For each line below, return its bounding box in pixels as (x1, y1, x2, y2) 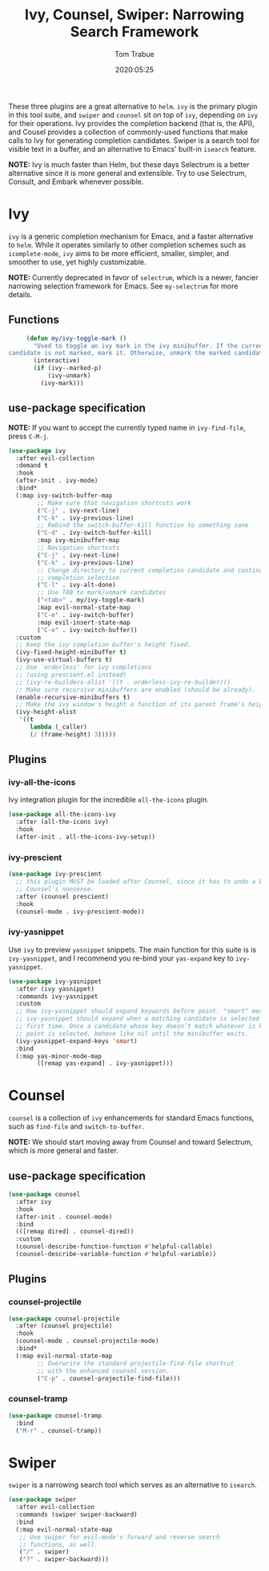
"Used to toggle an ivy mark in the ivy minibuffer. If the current (33, 341, 267, 350)
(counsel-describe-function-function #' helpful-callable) (15, 1243, 214, 1251)
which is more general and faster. (8, 1146, 118, 1156)
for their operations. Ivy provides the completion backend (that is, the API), (8, 118, 255, 128)
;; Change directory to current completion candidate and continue (37, 566, 267, 574)
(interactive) (33, 357, 81, 365)
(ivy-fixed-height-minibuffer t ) (15, 648, 127, 656)
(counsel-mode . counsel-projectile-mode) (15, 1337, 159, 1345)
